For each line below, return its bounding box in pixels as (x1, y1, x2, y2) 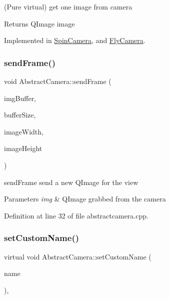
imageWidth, (4, 126, 43, 136)
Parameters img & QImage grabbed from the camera (4, 193, 166, 204)
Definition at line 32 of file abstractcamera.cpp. (4, 210, 148, 220)
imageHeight (4, 143, 42, 153)
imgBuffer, (4, 92, 36, 103)
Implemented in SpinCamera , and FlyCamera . (4, 35, 145, 45)
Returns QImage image (4, 18, 75, 28)
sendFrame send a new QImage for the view (4, 176, 138, 187)
